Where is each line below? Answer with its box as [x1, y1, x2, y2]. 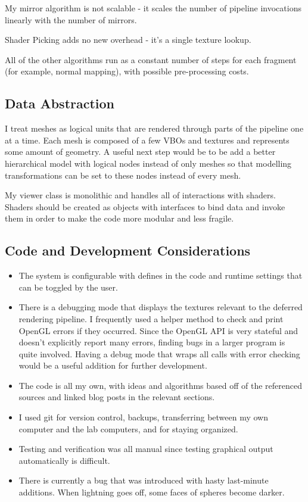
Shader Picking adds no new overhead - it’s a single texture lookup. [5, 33, 251, 46]
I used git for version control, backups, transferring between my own [18, 411, 269, 423]
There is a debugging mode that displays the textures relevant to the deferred [18, 301, 303, 313]
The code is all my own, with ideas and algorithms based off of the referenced [18, 379, 303, 391]
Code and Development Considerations [5, 241, 251, 260]
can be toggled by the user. [18, 280, 118, 293]
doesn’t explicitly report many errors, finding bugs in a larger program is [18, 336, 285, 348]
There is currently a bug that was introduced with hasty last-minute [18, 474, 269, 487]
